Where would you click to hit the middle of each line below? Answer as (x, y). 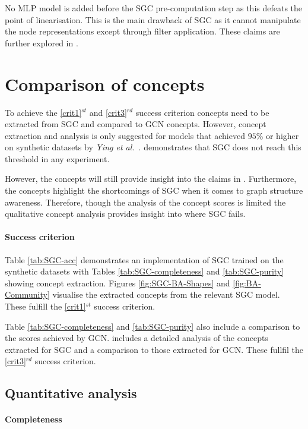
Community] (27, 294)
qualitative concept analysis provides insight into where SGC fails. (125, 214)
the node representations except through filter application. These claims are (142, 31)
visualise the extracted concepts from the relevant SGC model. (166, 294)
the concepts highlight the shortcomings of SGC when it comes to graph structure (154, 190)
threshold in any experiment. (57, 158)
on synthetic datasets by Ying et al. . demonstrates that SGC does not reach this (153, 147)
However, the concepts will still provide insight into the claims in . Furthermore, (151, 179)
